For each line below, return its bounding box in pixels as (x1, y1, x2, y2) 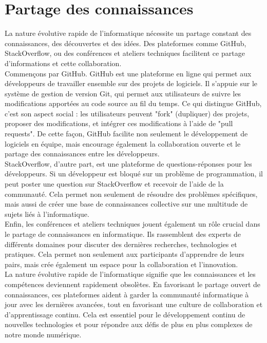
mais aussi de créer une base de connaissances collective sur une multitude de (5, 198, 248, 209)
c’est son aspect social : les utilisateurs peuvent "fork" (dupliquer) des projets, (5, 108, 250, 118)
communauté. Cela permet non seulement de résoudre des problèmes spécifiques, (5, 188, 258, 199)
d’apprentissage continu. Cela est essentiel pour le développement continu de (5, 309, 245, 319)
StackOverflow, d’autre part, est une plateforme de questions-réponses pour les (5, 158, 252, 169)
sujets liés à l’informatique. (5, 208, 89, 219)
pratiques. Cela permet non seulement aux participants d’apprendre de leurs (5, 249, 244, 259)
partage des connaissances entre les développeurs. (5, 148, 160, 159)
